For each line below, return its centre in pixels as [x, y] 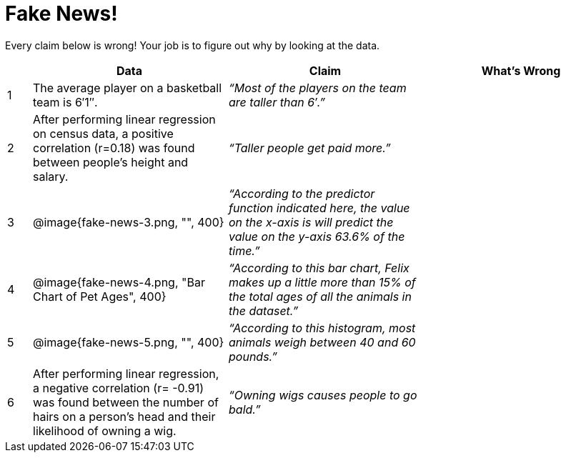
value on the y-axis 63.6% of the [317, 236]
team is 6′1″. [65, 102]
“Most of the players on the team [318, 88]
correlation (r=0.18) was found [114, 148]
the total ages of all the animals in [320, 296]
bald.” [245, 409]
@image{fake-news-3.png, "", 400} [129, 222]
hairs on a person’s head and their [124, 416]
